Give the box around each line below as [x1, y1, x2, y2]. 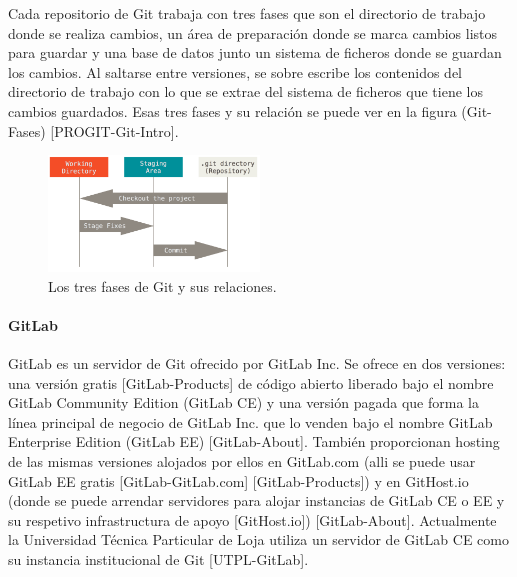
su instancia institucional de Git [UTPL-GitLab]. [8, 548, 309, 569]
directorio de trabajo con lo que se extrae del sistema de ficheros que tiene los [8, 81, 483, 102]
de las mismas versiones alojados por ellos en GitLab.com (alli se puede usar [8, 450, 476, 471]
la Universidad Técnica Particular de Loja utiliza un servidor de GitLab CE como [8, 529, 509, 550]
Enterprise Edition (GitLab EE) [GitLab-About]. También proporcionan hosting [8, 431, 500, 452]
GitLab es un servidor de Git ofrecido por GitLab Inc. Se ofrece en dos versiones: [8, 353, 506, 373]
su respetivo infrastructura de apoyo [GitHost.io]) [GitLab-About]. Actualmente [8, 509, 497, 530]
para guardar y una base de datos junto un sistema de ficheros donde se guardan [8, 42, 502, 63]
